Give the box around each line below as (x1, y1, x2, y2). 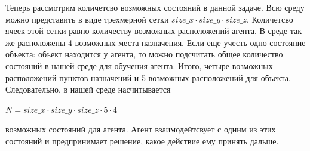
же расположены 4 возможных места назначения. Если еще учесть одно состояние (5, 36, 306, 48)
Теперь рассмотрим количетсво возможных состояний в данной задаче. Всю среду (5, 1, 305, 13)
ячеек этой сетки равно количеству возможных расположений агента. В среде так (5, 24, 302, 37)
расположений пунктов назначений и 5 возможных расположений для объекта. (5, 71, 291, 84)
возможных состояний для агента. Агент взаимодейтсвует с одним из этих (5, 123, 276, 135)
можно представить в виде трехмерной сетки (5, 13, 169, 25)
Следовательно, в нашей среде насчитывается (5, 83, 171, 95)
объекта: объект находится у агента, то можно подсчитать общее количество (5, 48, 283, 60)
